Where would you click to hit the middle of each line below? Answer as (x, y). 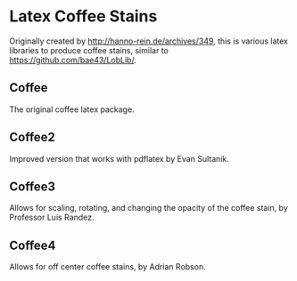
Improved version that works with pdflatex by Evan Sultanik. (119, 158)
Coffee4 (33, 245)
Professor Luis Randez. (52, 217)
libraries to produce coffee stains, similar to (89, 50)
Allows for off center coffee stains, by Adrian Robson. (108, 267)
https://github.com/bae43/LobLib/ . (73, 60)
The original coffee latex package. (72, 109)
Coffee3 (33, 186)
